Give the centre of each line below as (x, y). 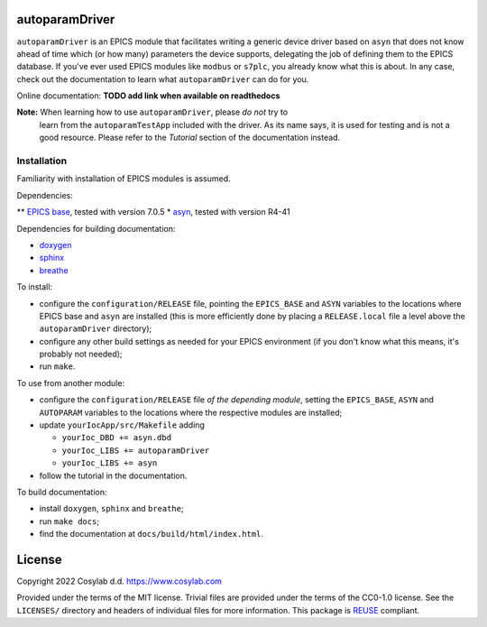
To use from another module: (71, 383)
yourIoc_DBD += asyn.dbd (116, 438)
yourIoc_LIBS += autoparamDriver (136, 450)
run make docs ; (69, 521)
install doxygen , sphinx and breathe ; (111, 509)
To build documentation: (62, 492)
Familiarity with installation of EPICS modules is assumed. (124, 179)
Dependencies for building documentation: (96, 228)
